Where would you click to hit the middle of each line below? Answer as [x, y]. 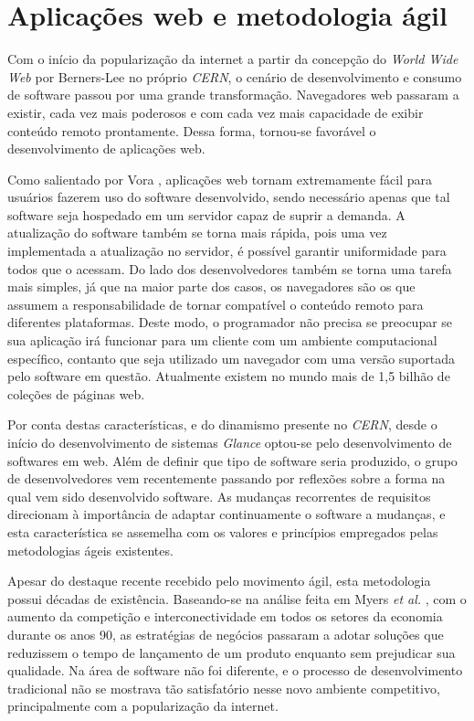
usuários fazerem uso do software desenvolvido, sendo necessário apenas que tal [229, 197]
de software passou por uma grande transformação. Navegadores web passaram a [233, 95]
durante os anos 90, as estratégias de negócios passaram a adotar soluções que [226, 634]
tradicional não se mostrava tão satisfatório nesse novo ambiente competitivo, [224, 688]
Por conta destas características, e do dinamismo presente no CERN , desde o [222, 424]
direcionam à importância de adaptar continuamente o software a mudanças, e [226, 514]
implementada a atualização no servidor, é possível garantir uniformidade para [227, 251]
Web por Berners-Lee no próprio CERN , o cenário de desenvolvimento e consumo [235, 76]
